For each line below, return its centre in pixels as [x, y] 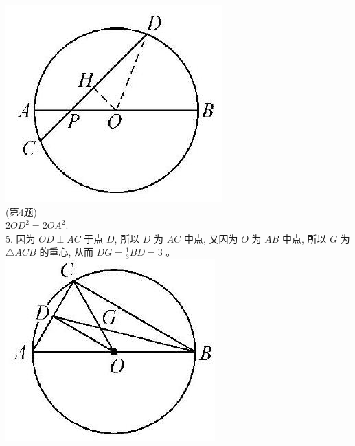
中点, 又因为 [211, 238]
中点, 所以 [304, 238]
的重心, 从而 [66, 252]
